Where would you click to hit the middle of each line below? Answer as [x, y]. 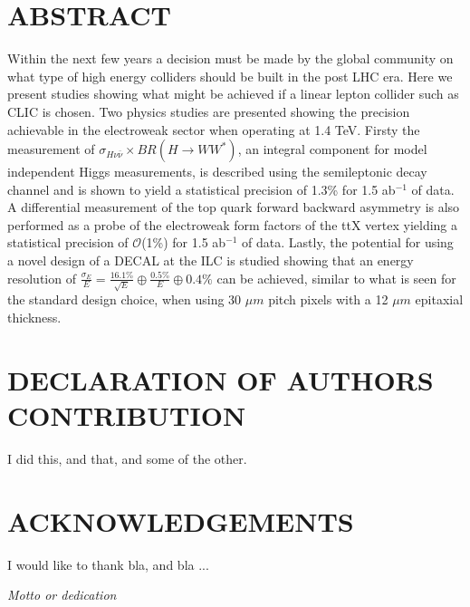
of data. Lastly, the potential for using [348, 242]
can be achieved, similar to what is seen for [336, 278]
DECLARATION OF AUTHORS [221, 379]
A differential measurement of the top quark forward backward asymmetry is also [234, 207]
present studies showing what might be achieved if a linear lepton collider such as [233, 94]
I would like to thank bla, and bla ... [108, 564]
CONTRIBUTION [127, 414]
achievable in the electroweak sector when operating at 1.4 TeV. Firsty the [214, 129]
